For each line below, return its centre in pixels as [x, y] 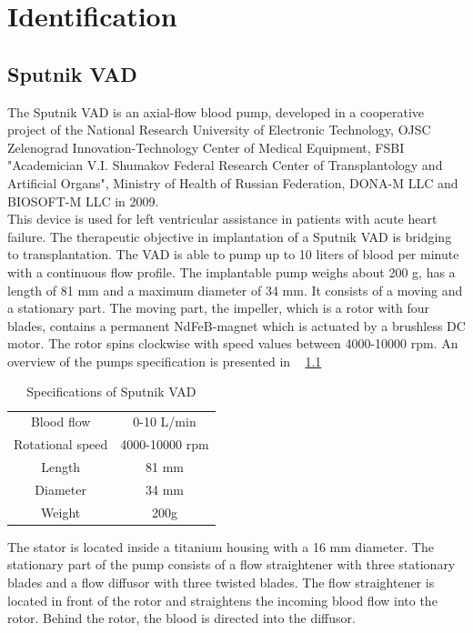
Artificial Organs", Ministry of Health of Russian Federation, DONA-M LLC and [233, 182]
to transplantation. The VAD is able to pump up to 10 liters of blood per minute [233, 254]
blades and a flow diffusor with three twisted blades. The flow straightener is [221, 582]
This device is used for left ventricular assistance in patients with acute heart [222, 219]
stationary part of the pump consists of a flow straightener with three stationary [231, 564]
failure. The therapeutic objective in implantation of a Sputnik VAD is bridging [230, 236]
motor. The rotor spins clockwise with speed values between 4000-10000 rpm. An [233, 343]
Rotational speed [61, 444]
